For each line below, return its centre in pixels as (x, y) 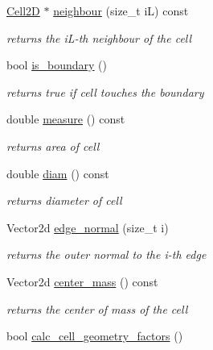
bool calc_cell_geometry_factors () (95, 336)
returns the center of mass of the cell (97, 308)
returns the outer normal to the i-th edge (106, 254)
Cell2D (23, 10)
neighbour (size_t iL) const (121, 10)
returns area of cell (53, 146)
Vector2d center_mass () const (82, 281)
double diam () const (58, 173)
